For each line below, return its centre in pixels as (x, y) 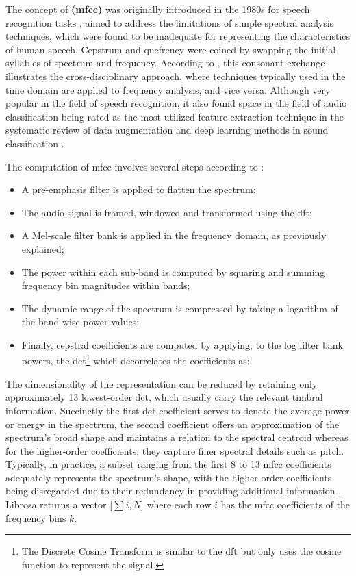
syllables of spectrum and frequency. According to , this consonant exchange (165, 63)
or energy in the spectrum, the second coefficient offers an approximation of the (173, 424)
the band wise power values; (80, 322)
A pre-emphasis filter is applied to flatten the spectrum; (139, 189)
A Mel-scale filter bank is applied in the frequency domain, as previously (174, 235)
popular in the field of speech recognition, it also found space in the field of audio (176, 103)
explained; (43, 248)
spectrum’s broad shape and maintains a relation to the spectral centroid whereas (177, 437)
